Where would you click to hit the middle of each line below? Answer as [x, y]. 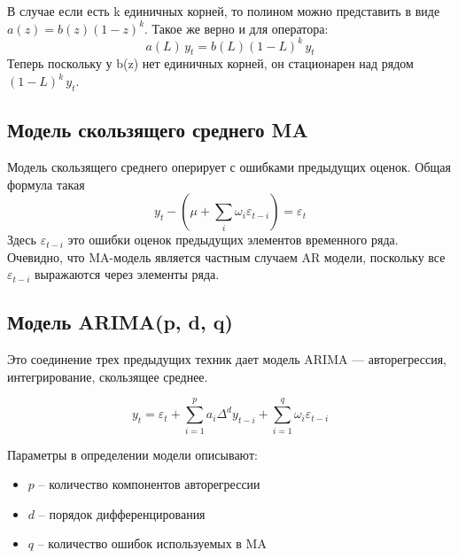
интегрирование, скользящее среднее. [108, 376]
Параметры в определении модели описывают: [132, 454]
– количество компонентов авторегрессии [149, 484]
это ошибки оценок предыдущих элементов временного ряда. [233, 240]
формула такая [46, 184]
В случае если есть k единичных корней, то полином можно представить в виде [224, 11]
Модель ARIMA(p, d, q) [120, 322]
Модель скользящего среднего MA [158, 130]
